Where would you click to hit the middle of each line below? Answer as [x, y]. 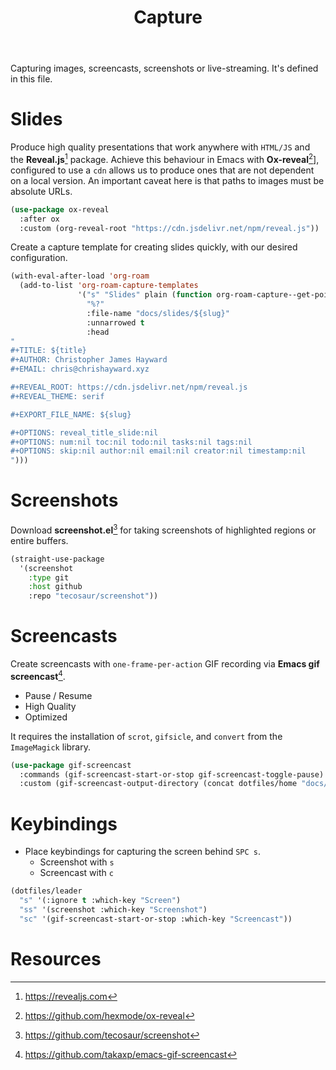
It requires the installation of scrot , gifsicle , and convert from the [146, 736]
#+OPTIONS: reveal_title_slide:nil [84, 432]
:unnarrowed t [115, 322]
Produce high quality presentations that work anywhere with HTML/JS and [160, 147]
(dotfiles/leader [46, 891]
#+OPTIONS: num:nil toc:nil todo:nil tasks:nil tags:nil [131, 442]
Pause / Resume [58, 695]
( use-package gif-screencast [71, 765]
